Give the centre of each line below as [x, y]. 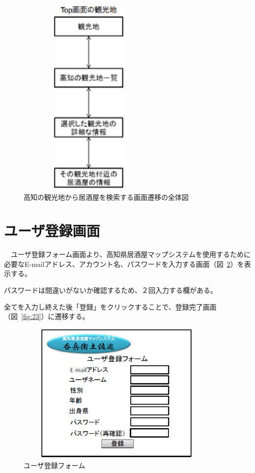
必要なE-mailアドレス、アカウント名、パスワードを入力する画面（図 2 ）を [124, 264]
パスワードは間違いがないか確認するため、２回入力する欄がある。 [111, 290]
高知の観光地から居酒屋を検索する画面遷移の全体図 [106, 197]
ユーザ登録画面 [52, 231]
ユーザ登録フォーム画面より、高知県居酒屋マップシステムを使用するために [131, 254]
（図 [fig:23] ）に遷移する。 [47, 316]
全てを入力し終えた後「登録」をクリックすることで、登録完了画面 [110, 306]
